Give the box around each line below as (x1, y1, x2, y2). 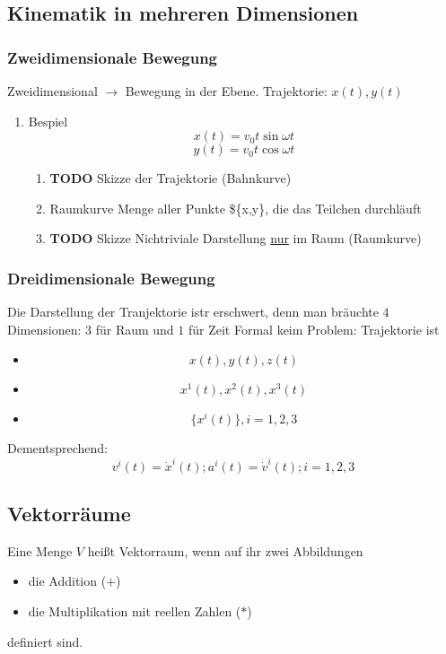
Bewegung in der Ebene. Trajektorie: (125, 82, 328, 100)
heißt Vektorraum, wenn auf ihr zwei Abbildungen (87, 541, 363, 560)
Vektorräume (7, 500, 131, 528)
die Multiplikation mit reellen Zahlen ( (28, 602, 241, 621)
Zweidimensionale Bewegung (7, 46, 218, 68)
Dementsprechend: (7, 439, 108, 458)
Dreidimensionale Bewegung (7, 266, 215, 289)
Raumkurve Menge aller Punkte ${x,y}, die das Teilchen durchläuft (49, 198, 422, 217)
